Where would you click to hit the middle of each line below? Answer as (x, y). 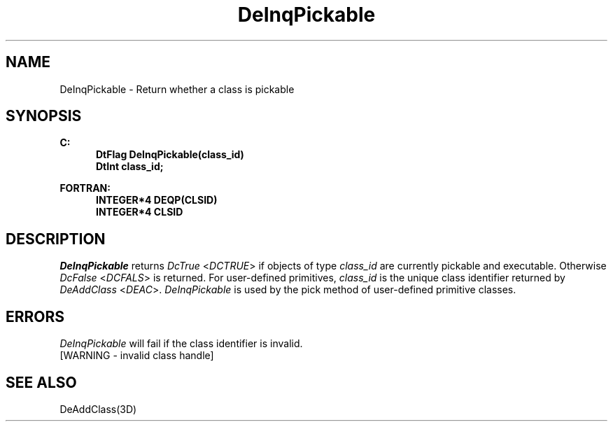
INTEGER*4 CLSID (140, 212)
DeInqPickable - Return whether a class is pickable (177, 89)
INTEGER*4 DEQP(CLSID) (157, 200)
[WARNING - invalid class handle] (137, 356)
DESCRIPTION (56, 239)
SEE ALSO (41, 382)
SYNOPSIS (44, 116)
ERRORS (35, 316)
